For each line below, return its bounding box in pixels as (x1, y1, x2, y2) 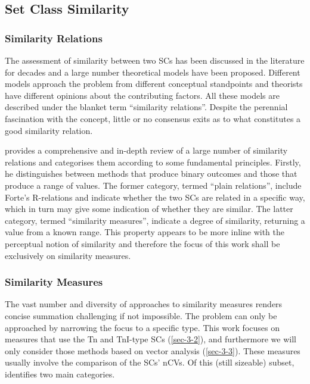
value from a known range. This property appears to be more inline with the (5, 226, 285, 238)
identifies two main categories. (5, 367, 115, 380)
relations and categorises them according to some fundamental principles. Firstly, (5, 155, 301, 168)
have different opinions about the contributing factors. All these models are (5, 89, 280, 101)
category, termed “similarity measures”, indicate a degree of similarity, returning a (5, 214, 305, 226)
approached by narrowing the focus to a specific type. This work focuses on (5, 321, 280, 333)
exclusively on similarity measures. (5, 249, 131, 261)
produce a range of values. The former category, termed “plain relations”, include (5, 179, 302, 191)
